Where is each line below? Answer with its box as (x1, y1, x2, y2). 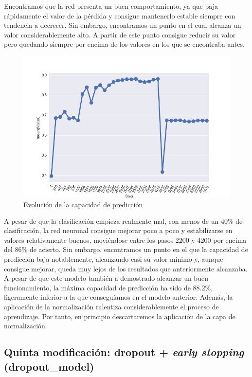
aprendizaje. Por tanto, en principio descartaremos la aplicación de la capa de (4, 311, 235, 321)
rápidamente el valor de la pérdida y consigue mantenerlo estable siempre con (4, 10, 235, 20)
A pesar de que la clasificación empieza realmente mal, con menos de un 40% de (4, 215, 243, 226)
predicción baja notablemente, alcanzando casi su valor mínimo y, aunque (4, 254, 223, 264)
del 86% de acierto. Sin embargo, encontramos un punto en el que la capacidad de (4, 244, 248, 254)
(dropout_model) (4, 359, 94, 374)
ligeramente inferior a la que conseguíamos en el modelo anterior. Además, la (4, 292, 233, 302)
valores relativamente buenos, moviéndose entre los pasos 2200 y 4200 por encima (4, 234, 247, 245)
